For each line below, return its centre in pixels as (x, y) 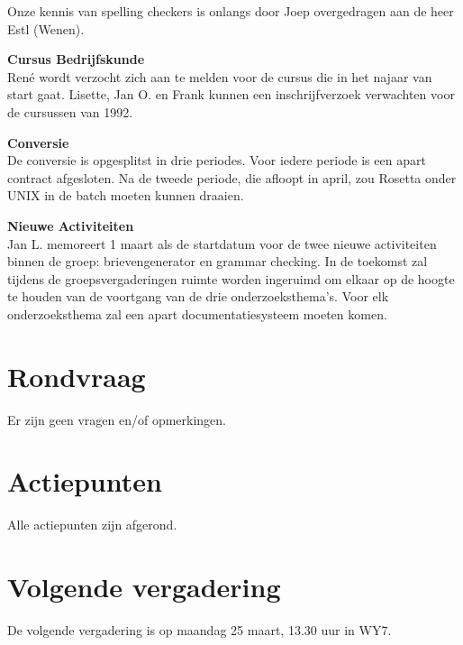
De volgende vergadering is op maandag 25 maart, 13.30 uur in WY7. (200, 630)
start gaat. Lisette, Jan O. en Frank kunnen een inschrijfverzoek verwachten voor (231, 94)
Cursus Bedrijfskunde (76, 59)
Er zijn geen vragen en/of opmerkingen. (117, 419)
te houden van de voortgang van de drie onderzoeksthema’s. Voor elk (198, 296)
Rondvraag (77, 376)
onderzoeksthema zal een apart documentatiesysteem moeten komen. (197, 313)
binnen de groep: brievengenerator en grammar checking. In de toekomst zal (218, 261)
